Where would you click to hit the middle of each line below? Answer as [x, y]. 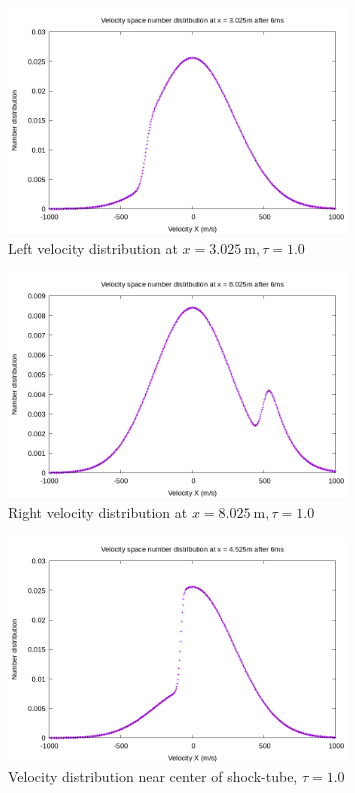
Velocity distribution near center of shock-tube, [153, 776]
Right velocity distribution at [98, 512]
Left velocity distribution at [93, 247]
